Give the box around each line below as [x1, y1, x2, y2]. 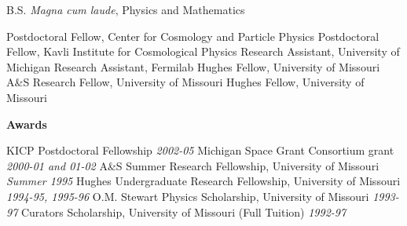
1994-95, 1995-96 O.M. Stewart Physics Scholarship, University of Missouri [6, 188, 369, 204]
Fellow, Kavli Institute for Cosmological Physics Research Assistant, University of [6, 43, 400, 60]
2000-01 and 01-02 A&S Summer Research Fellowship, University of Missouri [6, 157, 379, 173]
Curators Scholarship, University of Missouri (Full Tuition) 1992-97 [20, 203, 346, 220]
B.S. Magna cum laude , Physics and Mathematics [6, 2, 245, 17]
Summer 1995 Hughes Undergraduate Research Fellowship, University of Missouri [6, 173, 401, 189]
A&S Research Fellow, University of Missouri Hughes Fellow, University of [6, 74, 365, 90]
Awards [6, 115, 47, 132]
